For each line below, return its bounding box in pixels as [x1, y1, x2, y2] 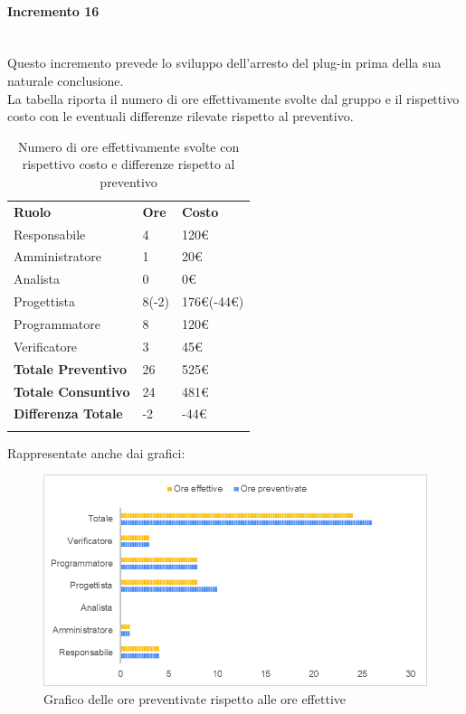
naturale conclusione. [7, 70, 124, 89]
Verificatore [14, 336, 78, 355]
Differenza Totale [14, 404, 123, 423]
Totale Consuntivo [14, 381, 130, 400]
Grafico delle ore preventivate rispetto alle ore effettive [43, 690, 346, 709]
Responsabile [14, 224, 86, 243]
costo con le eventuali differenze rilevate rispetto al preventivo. [7, 107, 354, 126]
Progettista [14, 292, 75, 311]
